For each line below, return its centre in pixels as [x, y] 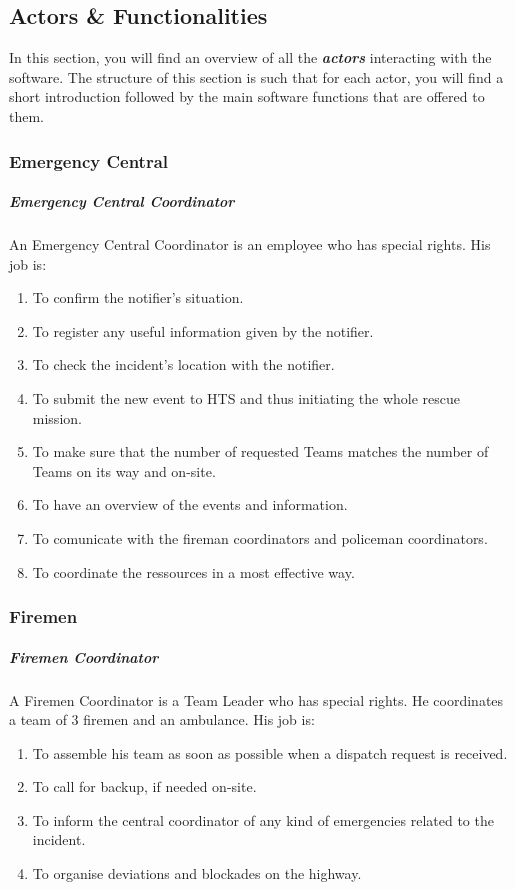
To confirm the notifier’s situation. [138, 297]
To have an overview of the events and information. [190, 504]
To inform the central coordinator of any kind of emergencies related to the [263, 819]
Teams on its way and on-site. [124, 470]
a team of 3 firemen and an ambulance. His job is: [162, 719]
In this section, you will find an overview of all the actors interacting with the [250, 57]
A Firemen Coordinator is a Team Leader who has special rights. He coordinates [256, 699]
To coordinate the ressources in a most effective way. [193, 571]
